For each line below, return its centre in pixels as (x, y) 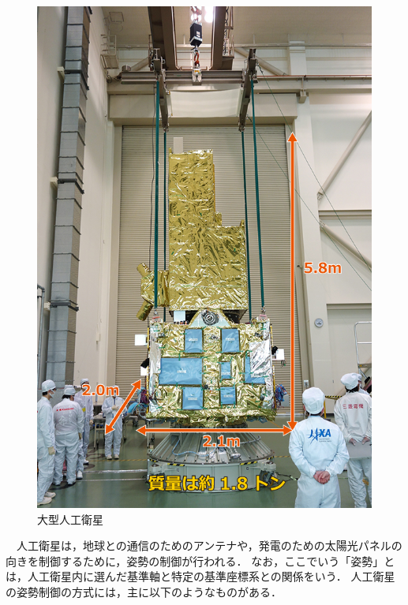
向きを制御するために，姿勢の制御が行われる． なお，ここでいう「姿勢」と (200, 560)
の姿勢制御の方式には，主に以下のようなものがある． (144, 591)
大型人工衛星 (70, 519)
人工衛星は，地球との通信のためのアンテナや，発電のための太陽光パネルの (209, 545)
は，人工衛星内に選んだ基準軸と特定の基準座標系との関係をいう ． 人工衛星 (200, 576)
